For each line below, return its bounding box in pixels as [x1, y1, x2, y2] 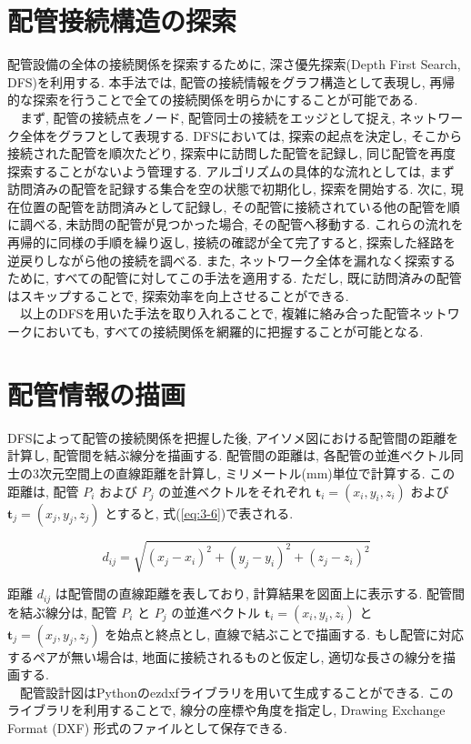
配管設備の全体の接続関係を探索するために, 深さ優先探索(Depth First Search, [7, 55, 461, 74]
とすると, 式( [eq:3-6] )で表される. [105, 503, 294, 522]
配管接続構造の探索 [7, 2, 237, 39]
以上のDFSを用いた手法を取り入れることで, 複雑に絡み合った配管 [19, 304, 409, 323]
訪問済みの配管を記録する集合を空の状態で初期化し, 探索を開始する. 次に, [7, 179, 446, 198]
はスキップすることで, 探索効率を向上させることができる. [7, 286, 349, 305]
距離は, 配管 [7, 481, 79, 500]
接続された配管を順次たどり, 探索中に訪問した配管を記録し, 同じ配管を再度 [7, 144, 456, 163]
